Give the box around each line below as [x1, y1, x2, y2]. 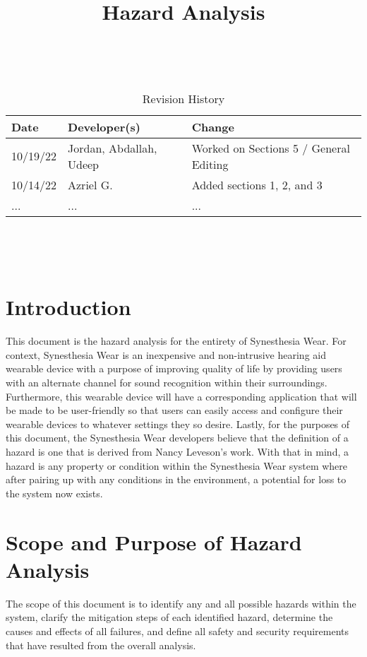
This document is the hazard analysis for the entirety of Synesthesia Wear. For [6, 333, 347, 348]
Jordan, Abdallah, [68, 139, 157, 156]
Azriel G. [68, 176, 113, 193]
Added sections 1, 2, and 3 [191, 176, 323, 193]
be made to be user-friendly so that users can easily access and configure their [6, 403, 343, 418]
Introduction [6, 292, 131, 321]
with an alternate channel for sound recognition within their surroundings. [6, 375, 327, 390]
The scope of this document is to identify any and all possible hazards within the [6, 596, 356, 610]
